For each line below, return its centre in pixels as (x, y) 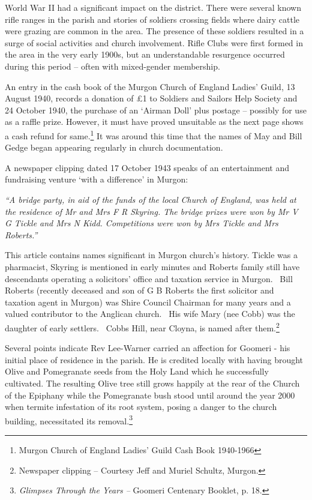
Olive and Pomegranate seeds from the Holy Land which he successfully (137, 371)
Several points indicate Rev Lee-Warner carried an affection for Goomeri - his (148, 348)
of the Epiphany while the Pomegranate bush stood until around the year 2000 (150, 395)
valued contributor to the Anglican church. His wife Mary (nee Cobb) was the (150, 314)
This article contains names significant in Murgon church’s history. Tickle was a (151, 255)
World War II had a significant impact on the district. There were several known (153, 7)
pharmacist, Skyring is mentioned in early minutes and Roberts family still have (152, 266)
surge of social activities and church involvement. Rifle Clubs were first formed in (154, 42)
